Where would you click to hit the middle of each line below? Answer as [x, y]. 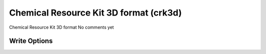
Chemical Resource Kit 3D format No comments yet [62, 27]
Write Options [31, 41]
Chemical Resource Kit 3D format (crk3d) [96, 13]
